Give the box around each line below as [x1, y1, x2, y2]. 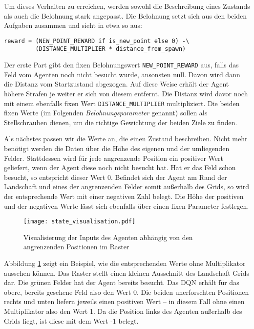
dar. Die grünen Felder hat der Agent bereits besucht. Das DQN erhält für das [4, 277, 239, 287]
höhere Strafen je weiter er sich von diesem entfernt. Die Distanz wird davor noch [4, 88, 248, 98]
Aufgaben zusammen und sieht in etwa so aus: [4, 20, 143, 30]
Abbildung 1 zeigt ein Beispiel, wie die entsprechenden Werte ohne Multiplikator [4, 258, 246, 268]
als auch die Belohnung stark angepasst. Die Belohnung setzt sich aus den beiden [4, 10, 247, 21]
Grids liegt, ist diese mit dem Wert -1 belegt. [4, 315, 139, 326]
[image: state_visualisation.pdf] [23, 218, 136, 225]
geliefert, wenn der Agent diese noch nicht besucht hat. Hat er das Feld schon [4, 162, 236, 173]
